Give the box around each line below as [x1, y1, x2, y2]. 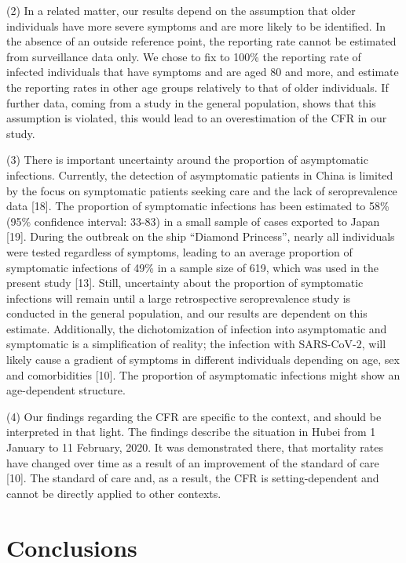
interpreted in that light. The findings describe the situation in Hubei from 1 [6, 423, 376, 440]
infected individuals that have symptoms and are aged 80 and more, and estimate [6, 64, 399, 80]
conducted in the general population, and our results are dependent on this [6, 305, 368, 321]
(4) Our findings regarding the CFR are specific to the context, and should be [6, 408, 382, 424]
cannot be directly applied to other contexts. [6, 485, 221, 501]
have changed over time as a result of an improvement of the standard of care [6, 454, 379, 470]
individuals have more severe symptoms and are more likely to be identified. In [6, 17, 386, 34]
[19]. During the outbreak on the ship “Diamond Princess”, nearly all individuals [6, 228, 395, 245]
